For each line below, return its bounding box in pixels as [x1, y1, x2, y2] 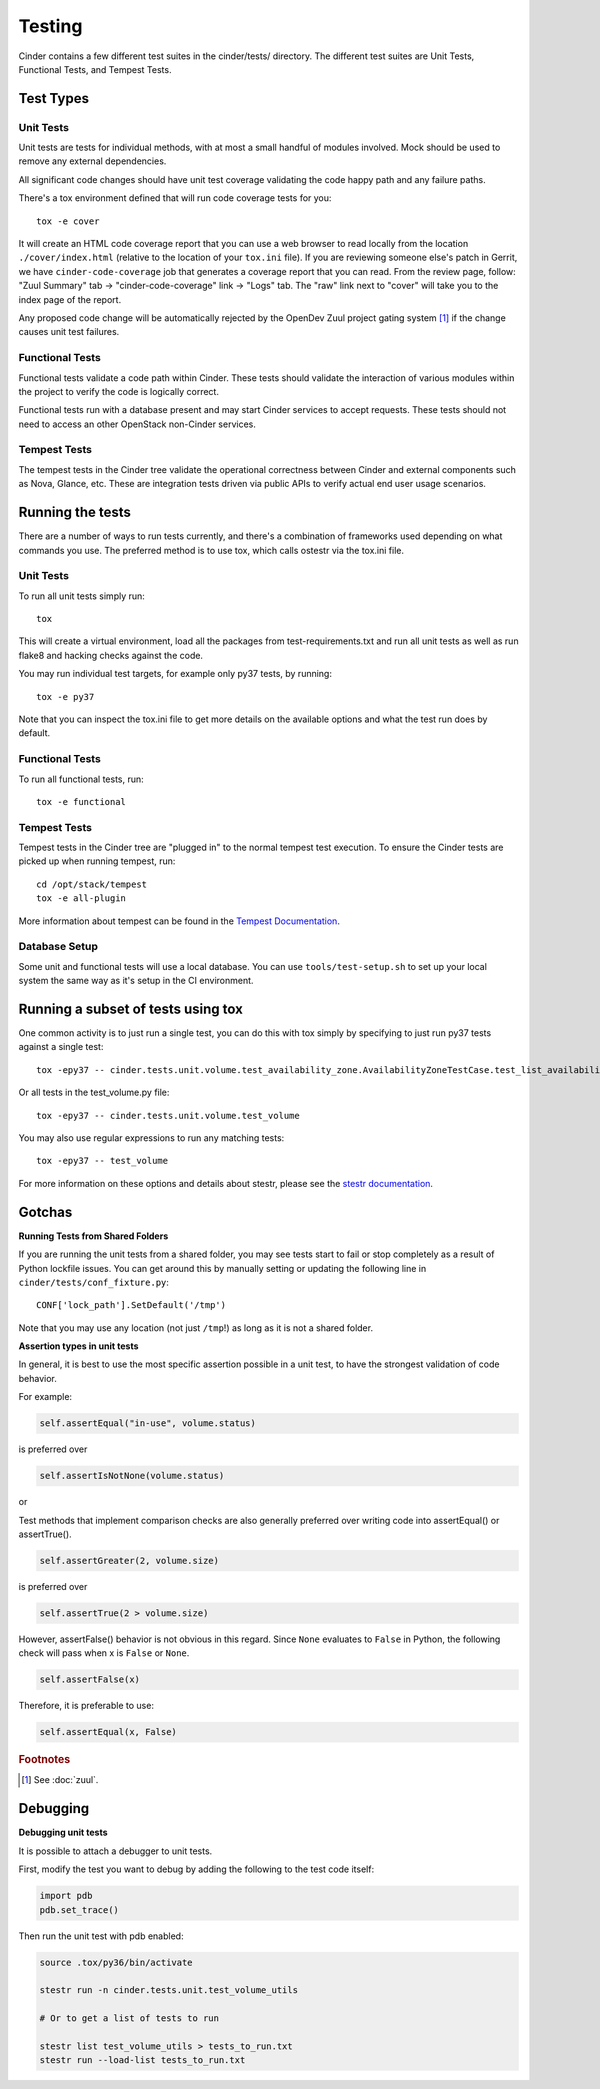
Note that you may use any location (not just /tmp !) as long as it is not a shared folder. [18, 1321, 374, 1334]
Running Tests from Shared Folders [18, 1230, 169, 1242]
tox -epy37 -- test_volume [36, 1155, 169, 1167]
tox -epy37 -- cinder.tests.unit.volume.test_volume [36, 1110, 300, 1121]
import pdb [39, 1890, 93, 1902]
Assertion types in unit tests [18, 1340, 139, 1352]
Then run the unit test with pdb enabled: [18, 1930, 184, 1942]
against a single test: [18, 1041, 104, 1053]
